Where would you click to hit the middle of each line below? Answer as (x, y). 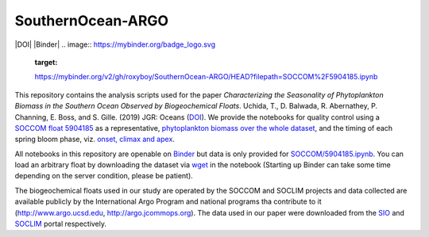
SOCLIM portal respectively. (61, 224)
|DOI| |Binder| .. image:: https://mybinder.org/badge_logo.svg (115, 44)
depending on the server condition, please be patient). (104, 176)
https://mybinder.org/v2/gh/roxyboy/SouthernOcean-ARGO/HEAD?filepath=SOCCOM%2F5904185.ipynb (206, 77)
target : (46, 62)
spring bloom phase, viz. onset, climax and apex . (95, 140)
